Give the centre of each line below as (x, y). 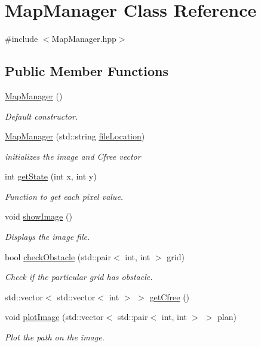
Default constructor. (42, 116)
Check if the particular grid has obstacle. (79, 277)
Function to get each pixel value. (64, 196)
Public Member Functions (87, 71)
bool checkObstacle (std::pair (58, 256)
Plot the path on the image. (55, 337)
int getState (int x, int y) (51, 176)
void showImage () (39, 216)
